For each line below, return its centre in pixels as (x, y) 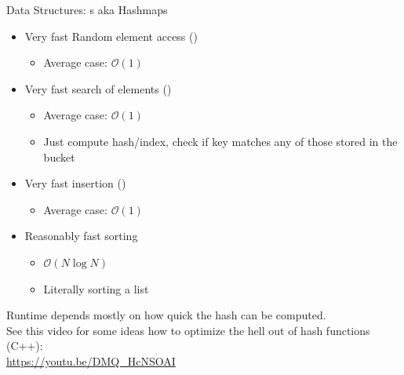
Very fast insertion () (75, 183)
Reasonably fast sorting (81, 236)
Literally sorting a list (96, 288)
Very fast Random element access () (111, 36)
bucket (59, 157)
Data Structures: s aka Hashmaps (87, 9)
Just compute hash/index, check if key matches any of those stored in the (220, 141)
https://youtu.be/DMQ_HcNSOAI (91, 360)
